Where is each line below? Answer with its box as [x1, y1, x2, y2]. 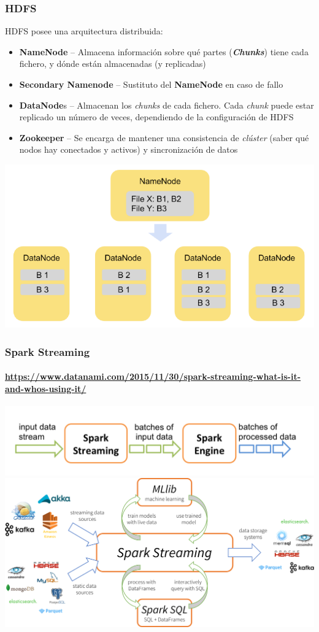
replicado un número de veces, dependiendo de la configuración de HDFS [19, 110, 294, 123]
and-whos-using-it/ [5, 382, 86, 395]
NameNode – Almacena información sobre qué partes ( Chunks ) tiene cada [19, 45, 309, 58]
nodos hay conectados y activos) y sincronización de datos [19, 143, 238, 156]
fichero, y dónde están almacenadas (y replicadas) [19, 57, 206, 70]
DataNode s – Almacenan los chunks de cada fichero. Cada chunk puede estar [19, 98, 314, 111]
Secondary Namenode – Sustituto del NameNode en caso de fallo [19, 78, 283, 90]
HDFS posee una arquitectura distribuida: [5, 25, 163, 37]
